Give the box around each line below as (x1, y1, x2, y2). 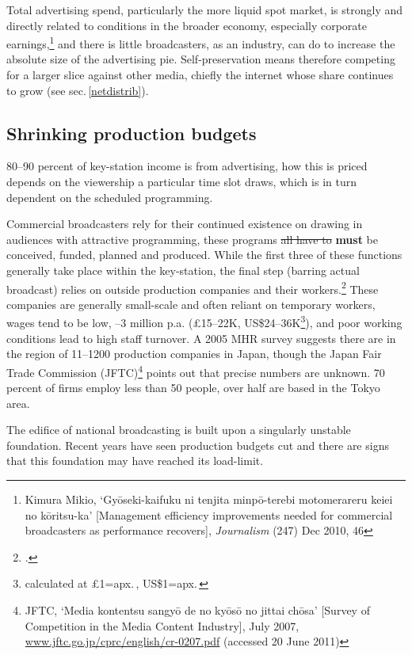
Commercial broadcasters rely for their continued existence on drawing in (6, 215, 363, 232)
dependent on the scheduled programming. (6, 189, 213, 205)
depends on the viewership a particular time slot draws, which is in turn (6, 173, 357, 190)
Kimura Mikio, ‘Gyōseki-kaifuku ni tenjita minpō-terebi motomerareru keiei (25, 491, 393, 508)
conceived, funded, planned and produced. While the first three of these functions (6, 246, 402, 263)
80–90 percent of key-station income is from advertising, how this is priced (6, 158, 368, 174)
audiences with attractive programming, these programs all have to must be (6, 230, 378, 247)
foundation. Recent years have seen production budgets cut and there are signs (6, 436, 389, 453)
